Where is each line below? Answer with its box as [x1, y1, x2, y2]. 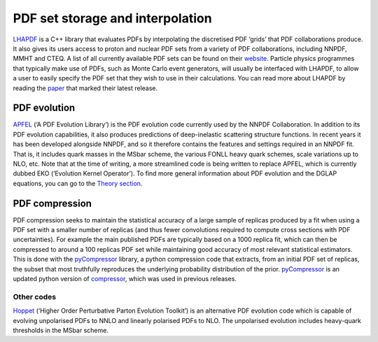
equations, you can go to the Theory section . [13, 179, 143, 187]
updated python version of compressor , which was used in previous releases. [13, 275, 237, 283]
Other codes [13, 292, 56, 301]
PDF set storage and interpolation [13, 10, 213, 26]
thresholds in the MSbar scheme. [13, 326, 108, 334]
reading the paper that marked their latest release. [13, 84, 158, 92]
